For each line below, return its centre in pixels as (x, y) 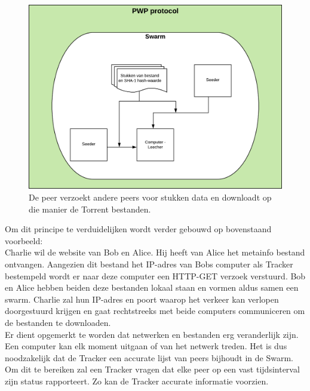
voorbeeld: (24, 240)
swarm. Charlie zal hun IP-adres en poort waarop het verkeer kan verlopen (142, 299)
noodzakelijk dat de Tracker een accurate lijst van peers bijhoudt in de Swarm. (149, 357)
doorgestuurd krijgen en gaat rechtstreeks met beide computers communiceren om (155, 311)
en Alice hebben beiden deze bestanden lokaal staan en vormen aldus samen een (152, 287)
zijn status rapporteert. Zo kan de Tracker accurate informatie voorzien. (137, 381)
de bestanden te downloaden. (58, 322)
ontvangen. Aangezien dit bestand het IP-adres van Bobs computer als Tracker (149, 264)
